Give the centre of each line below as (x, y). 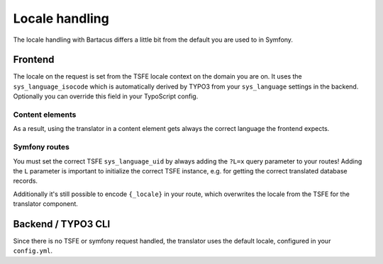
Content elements (45, 115)
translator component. (45, 204)
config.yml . (33, 251)
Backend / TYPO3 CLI (62, 224)
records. (26, 181)
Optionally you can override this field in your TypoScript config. (106, 96)
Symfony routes (41, 147)
